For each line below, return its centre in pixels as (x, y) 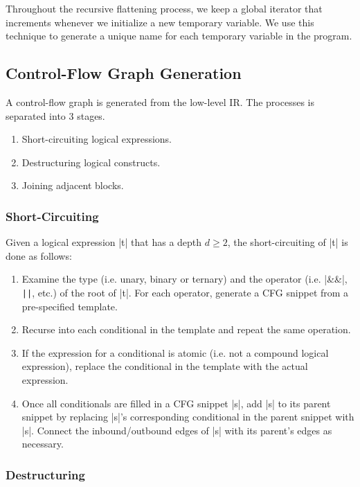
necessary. (43, 444)
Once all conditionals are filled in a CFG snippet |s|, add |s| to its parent (176, 403)
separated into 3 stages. (55, 115)
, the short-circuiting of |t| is (288, 242)
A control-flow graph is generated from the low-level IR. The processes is (160, 101)
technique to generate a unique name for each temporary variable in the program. (179, 36)
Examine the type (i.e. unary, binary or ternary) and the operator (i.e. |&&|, (184, 279)
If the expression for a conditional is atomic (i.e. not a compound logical (175, 352)
